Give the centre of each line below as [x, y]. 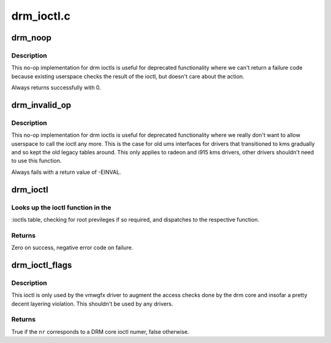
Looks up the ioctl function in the [61, 207]
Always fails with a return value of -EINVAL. [66, 172]
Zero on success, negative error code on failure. [72, 247]
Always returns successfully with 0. [56, 88]
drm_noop [31, 38]
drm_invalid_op [41, 105]
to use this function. [36, 161]
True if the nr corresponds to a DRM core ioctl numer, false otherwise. [100, 331]
